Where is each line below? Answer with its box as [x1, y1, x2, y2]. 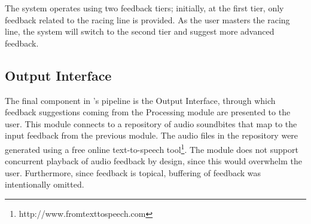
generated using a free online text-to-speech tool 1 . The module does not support [5, 141, 298, 155]
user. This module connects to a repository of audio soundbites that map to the [5, 117, 297, 130]
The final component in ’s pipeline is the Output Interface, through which [5, 94, 276, 106]
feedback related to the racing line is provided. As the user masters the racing [5, 13, 290, 26]
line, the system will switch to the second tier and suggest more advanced [5, 25, 275, 38]
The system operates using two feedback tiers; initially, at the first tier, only [5, 2, 284, 14]
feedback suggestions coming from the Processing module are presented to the [5, 106, 291, 118]
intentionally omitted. [5, 178, 84, 191]
